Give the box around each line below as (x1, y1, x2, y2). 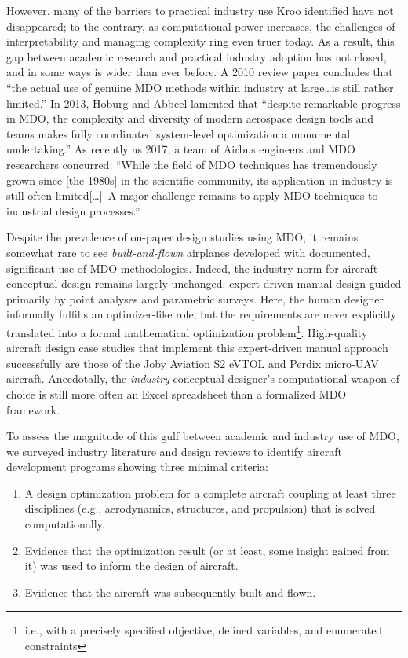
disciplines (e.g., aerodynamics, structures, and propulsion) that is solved (24, 500, 376, 516)
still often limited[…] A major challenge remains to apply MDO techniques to (6, 187, 378, 204)
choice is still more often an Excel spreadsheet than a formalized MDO (6, 385, 347, 402)
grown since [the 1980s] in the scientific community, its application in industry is (6, 171, 393, 188)
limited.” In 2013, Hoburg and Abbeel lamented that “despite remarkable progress (6, 94, 401, 111)
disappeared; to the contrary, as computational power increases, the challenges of (6, 17, 395, 34)
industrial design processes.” (6, 202, 140, 219)
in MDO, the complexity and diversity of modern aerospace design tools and (6, 110, 374, 127)
